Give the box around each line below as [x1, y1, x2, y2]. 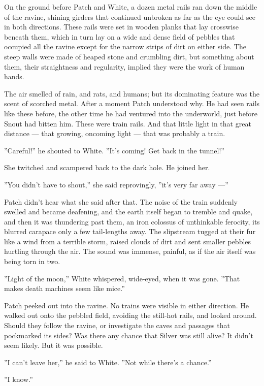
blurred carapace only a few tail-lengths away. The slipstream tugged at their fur [4, 226, 256, 237]
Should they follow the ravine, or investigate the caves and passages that [4, 320, 230, 331]
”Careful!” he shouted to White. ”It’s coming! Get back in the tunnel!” [4, 145, 224, 155]
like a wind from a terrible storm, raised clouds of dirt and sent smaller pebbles [4, 236, 251, 246]
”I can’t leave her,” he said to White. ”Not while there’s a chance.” [4, 357, 212, 367]
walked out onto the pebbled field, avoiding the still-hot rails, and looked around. [4, 310, 257, 320]
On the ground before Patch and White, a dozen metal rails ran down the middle [4, 2, 257, 12]
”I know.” [4, 374, 33, 384]
